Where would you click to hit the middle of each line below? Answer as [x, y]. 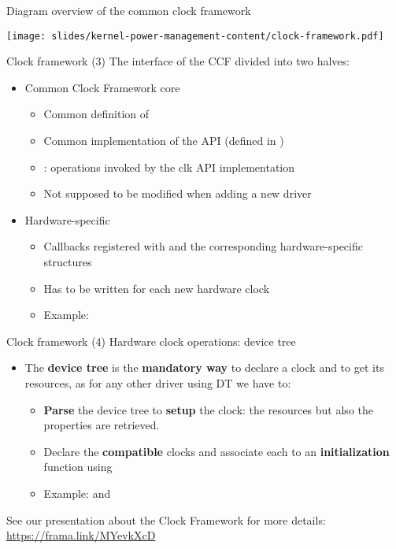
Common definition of [96, 114]
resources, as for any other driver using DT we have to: [158, 382]
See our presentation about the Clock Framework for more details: [166, 519]
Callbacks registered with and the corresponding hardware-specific [203, 246]
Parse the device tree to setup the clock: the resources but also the [208, 409]
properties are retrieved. [102, 425]
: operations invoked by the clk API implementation [169, 167]
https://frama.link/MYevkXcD [81, 535]
